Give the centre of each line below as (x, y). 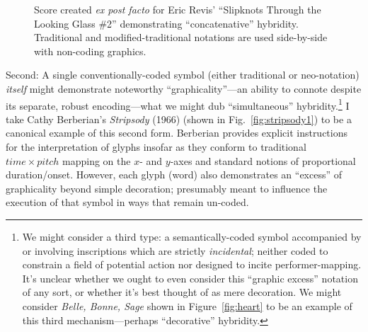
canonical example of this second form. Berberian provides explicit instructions (177, 133)
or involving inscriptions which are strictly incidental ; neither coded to (175, 250)
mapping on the (97, 160)
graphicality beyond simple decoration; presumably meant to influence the (167, 188)
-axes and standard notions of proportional (263, 160)
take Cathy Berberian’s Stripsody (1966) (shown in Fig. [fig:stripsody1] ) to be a (179, 119)
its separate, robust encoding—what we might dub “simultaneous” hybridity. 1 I (178, 104)
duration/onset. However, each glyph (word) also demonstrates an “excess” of (174, 174)
